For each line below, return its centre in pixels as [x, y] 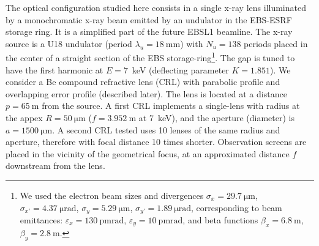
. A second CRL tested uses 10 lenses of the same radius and [166, 129]
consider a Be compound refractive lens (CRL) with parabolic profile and [143, 82]
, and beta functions [220, 220]
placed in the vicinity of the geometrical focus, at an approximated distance [148, 153]
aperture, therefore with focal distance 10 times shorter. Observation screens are [156, 142]
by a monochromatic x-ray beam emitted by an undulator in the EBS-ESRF [149, 19]
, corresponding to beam [237, 207]
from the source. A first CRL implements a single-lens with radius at [171, 106]
